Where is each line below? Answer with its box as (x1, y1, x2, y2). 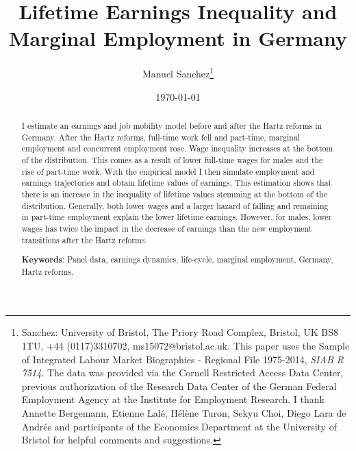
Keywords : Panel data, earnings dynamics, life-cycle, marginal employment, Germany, (21, 254, 333, 266)
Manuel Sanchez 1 (142, 64, 214, 80)
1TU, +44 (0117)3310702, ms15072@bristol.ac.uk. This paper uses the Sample (21, 338, 350, 352)
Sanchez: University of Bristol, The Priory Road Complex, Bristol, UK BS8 (21, 325, 339, 339)
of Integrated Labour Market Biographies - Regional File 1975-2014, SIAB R (21, 352, 344, 366)
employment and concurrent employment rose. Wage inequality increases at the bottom (21, 143, 333, 154)
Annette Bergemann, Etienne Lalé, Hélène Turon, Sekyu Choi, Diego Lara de (21, 405, 346, 419)
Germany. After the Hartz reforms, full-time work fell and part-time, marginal (21, 131, 301, 143)
